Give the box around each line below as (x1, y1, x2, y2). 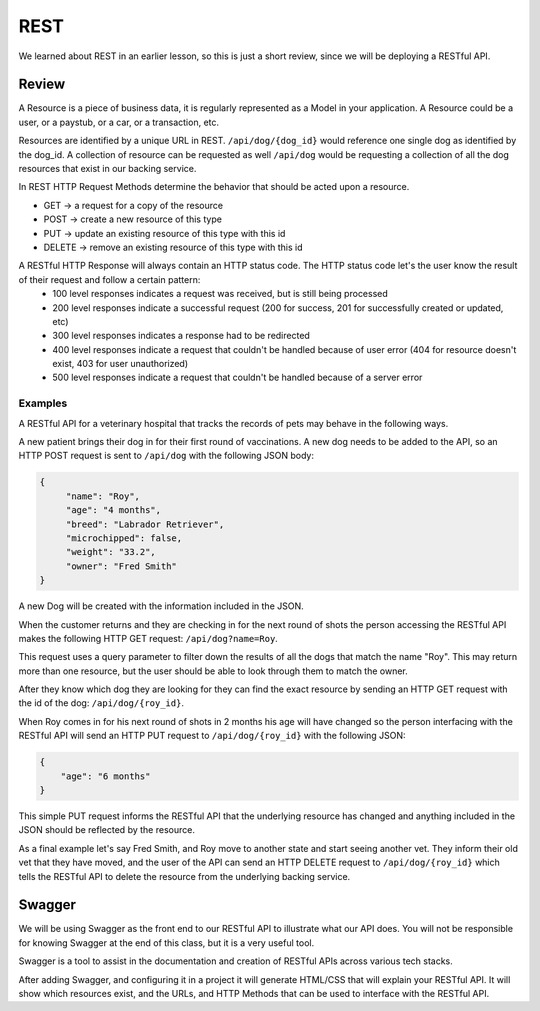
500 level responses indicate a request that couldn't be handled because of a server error (52, 371, 423, 384)
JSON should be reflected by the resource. (18, 824, 195, 836)
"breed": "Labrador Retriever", (65, 518, 225, 530)
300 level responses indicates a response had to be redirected (52, 330, 310, 342)
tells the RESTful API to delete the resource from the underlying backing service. (18, 870, 351, 882)
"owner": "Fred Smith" (65, 560, 177, 572)
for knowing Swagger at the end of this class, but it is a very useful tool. (18, 936, 315, 949)
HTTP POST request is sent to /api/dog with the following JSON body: (18, 450, 315, 462)
